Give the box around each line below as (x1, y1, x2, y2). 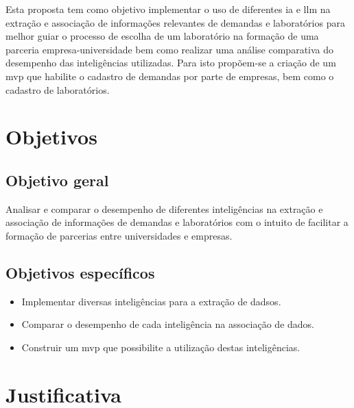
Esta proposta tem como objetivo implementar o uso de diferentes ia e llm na (5, 2, 331, 16)
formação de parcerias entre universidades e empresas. (5, 228, 233, 242)
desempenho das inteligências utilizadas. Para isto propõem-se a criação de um (5, 55, 336, 70)
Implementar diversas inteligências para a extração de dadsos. (21, 294, 281, 308)
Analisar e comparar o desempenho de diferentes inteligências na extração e (5, 201, 323, 216)
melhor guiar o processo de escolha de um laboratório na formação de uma (5, 29, 319, 43)
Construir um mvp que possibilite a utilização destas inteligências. (21, 340, 300, 354)
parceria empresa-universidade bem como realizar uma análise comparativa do (5, 42, 334, 56)
